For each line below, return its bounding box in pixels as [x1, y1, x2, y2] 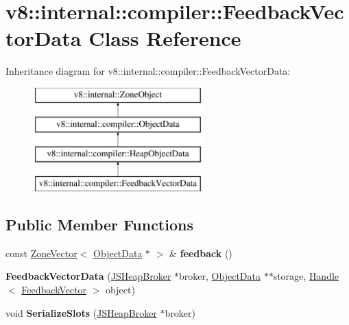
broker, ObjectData [179, 269, 261, 283]
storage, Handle [273, 269, 339, 283]
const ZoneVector [5, 245, 77, 260]
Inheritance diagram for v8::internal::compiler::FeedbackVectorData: [5, 64, 291, 78]
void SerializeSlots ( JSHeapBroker [5, 305, 157, 320]
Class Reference [88, 24, 241, 52]
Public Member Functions [5, 214, 193, 235]
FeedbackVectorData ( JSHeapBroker [5, 269, 171, 283]
